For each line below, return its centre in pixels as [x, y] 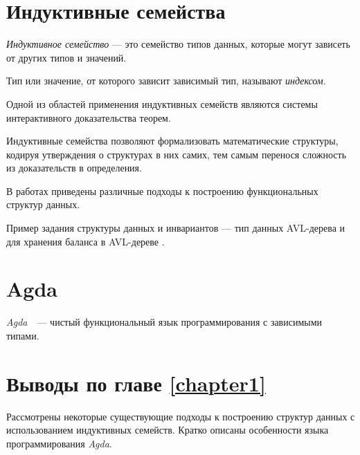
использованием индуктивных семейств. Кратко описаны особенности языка [168, 430]
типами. [23, 335]
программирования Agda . [59, 443]
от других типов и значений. [66, 57]
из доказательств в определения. [74, 168]
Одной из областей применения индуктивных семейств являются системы [162, 103]
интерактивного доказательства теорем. [89, 117]
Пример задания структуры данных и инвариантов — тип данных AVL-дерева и [176, 228]
